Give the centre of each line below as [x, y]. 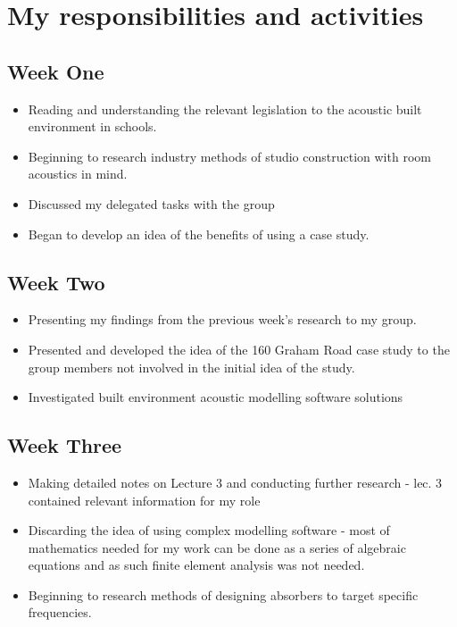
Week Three [65, 445]
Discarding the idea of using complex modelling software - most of [209, 530]
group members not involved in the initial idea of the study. [191, 367]
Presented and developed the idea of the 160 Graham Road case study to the [239, 349]
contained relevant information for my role [144, 500]
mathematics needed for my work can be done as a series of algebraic [217, 547]
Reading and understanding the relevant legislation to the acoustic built [225, 109]
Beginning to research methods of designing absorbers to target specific [223, 594]
